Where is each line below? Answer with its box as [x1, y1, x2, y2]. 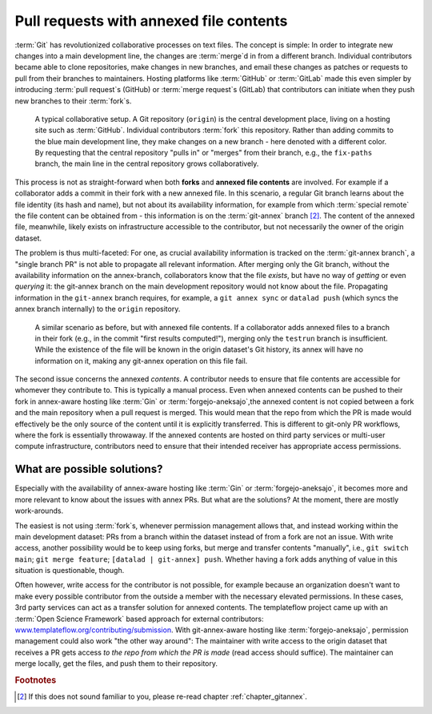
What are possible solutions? [14, 462, 163, 476]
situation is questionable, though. [14, 566, 125, 575]
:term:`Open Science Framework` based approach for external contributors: [14, 614, 264, 623]
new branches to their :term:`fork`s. [14, 96, 132, 106]
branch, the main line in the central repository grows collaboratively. [34, 159, 259, 168]
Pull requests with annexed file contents [14, 12, 288, 30]
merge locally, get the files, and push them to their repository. [14, 659, 218, 668]
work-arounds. [14, 506, 64, 516]
